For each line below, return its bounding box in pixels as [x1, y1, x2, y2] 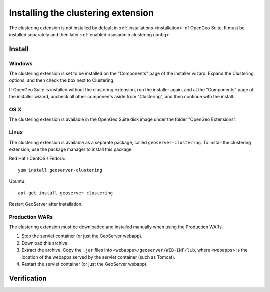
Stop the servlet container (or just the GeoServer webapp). [21, 233, 143, 239]
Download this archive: [21, 240, 69, 246]
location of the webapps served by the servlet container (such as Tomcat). [21, 254, 176, 260]
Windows [9, 60, 33, 67]
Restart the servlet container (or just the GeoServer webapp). [21, 261, 148, 267]
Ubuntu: [9, 178, 26, 184]
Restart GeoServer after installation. [9, 201, 83, 207]
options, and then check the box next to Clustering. [9, 77, 115, 83]
